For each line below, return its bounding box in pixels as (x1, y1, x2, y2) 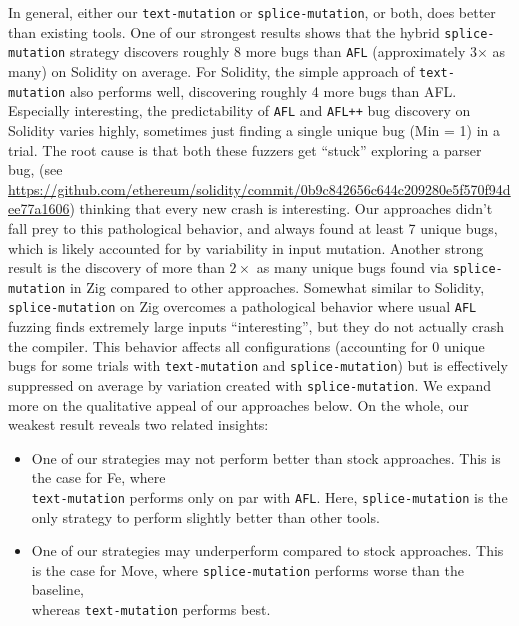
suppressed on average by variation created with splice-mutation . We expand (8, 374, 492, 395)
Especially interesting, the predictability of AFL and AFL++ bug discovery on (8, 100, 471, 121)
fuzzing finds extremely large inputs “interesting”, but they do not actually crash (8, 316, 504, 337)
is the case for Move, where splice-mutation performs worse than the (31, 559, 464, 580)
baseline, (31, 579, 84, 600)
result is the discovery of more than (8, 257, 225, 278)
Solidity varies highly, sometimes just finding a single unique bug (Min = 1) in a (8, 119, 501, 140)
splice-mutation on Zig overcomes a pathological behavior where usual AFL (8, 296, 477, 317)
